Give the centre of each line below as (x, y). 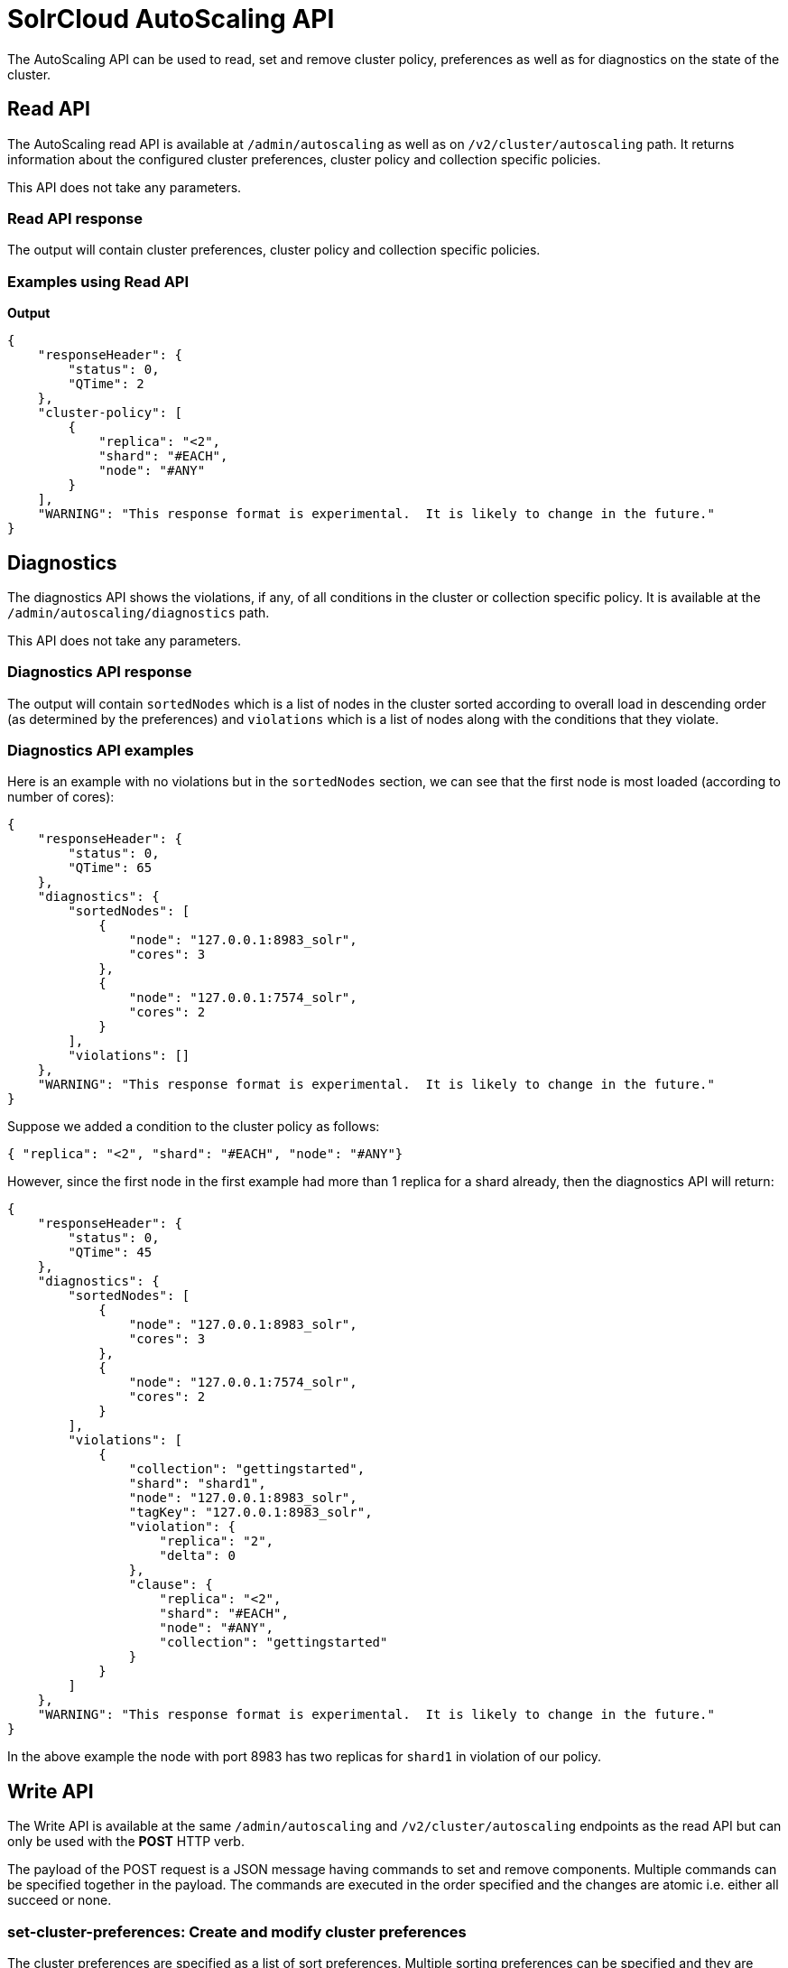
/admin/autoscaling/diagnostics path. (139, 612)
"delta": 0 (197, 1556)
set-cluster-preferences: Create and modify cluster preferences (237, 1931)
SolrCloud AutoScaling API (171, 19)
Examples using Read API (98, 281)
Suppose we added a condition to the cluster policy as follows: (194, 1127)
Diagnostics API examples (101, 751)
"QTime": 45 (110, 1253)
